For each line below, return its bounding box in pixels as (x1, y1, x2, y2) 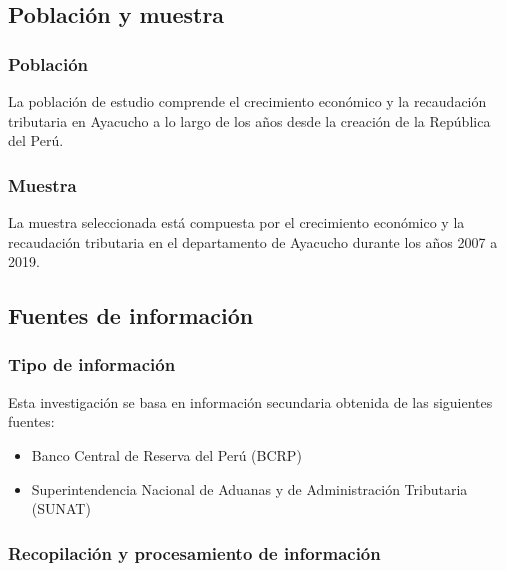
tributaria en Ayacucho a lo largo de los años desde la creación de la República (8, 110, 491, 131)
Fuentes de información (8, 300, 254, 331)
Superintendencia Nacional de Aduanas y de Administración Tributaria (31, 478, 468, 499)
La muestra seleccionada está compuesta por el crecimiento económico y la (8, 212, 465, 232)
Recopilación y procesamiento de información (8, 540, 381, 565)
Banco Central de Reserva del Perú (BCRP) (31, 444, 302, 465)
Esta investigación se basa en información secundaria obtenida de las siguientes (8, 391, 493, 412)
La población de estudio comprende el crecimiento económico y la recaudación (8, 91, 487, 111)
